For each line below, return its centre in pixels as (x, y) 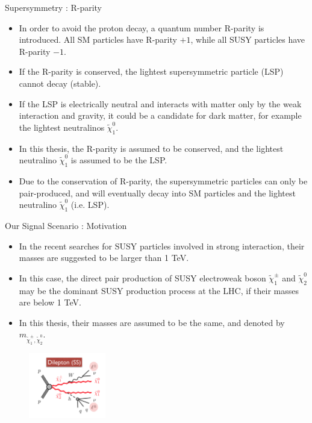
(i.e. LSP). (90, 205)
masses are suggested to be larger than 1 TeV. (104, 258)
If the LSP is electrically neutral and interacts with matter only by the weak (160, 103)
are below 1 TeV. (50, 302)
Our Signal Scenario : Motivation (66, 225)
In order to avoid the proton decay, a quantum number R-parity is (142, 27)
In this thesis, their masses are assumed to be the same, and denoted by (152, 322)
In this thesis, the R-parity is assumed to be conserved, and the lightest (151, 148)
